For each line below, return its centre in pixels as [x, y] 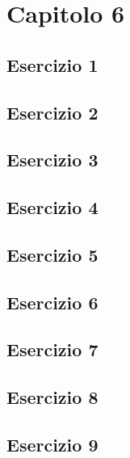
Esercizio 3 [52, 160]
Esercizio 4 [52, 207]
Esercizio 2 [52, 112]
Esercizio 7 [52, 349]
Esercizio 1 [52, 64]
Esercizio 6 [52, 302]
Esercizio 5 [52, 254]
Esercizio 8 [52, 397]
